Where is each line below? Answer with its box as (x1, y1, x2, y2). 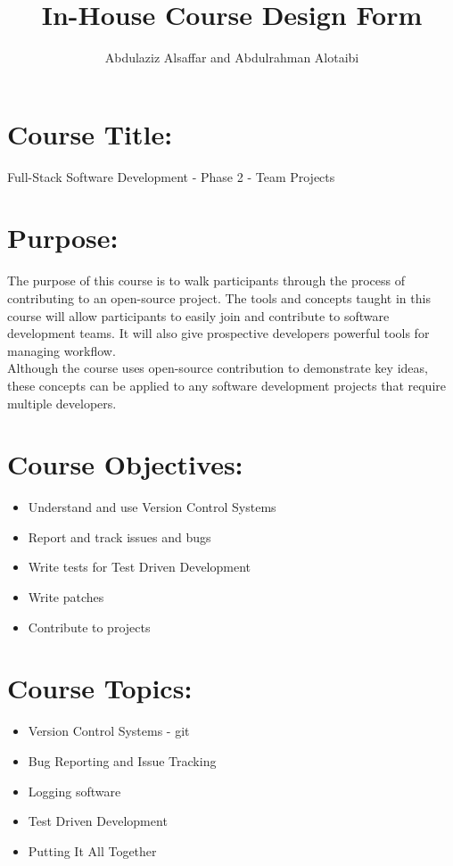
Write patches (28, 588, 104, 606)
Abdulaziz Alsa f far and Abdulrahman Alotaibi (104, 48, 359, 67)
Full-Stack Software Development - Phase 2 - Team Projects (7, 167, 335, 186)
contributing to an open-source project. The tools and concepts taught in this (7, 288, 431, 307)
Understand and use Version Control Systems (28, 498, 276, 516)
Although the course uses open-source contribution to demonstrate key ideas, (7, 359, 428, 377)
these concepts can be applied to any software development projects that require (7, 375, 446, 394)
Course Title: (7, 115, 173, 152)
